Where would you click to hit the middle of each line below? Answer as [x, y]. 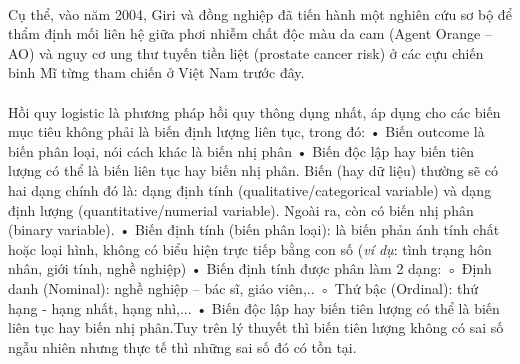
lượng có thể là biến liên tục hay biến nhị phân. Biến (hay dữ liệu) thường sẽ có [253, 170]
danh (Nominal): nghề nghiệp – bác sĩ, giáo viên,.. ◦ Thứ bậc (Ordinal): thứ [243, 287]
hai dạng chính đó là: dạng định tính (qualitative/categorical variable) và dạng [250, 189]
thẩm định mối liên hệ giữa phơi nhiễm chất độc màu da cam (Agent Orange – [250, 33]
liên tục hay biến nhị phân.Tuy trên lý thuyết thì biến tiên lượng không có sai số [256, 327]
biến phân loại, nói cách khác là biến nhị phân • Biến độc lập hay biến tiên [241, 150]
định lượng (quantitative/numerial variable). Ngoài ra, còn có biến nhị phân [241, 209]
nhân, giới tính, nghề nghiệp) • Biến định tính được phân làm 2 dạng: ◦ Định [250, 268]
